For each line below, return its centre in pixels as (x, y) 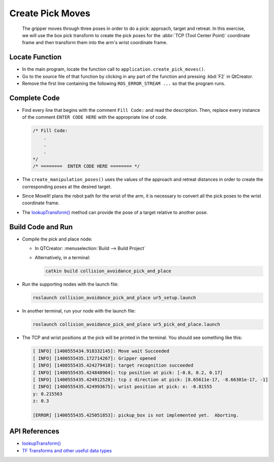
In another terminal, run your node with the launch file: (79, 311)
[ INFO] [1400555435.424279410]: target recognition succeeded (113, 365)
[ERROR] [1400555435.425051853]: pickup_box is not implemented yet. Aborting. (136, 415)
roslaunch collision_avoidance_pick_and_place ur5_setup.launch (114, 298)
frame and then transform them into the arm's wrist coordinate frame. (95, 43)
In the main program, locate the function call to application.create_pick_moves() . (114, 69)
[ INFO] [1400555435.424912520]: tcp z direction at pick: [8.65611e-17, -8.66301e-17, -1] (150, 379)
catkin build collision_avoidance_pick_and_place (108, 271)
